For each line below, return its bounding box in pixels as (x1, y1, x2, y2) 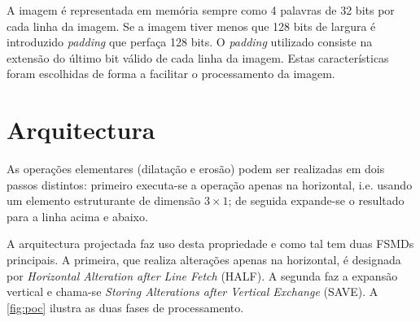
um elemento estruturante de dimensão (7, 192, 201, 209)
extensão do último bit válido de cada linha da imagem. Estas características (7, 49, 389, 66)
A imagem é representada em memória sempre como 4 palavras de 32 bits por (7, 2, 395, 18)
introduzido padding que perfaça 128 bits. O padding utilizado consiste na (7, 33, 373, 50)
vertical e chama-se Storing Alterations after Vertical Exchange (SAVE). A (7, 283, 378, 300)
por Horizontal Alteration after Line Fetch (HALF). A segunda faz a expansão (7, 267, 398, 284)
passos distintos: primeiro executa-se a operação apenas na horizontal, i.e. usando (7, 176, 413, 193)
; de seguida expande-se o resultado (228, 192, 405, 209)
